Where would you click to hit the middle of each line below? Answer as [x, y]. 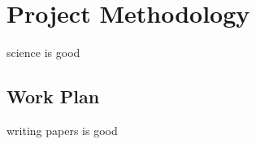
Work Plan [53, 96]
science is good [43, 52]
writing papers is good [62, 130]
